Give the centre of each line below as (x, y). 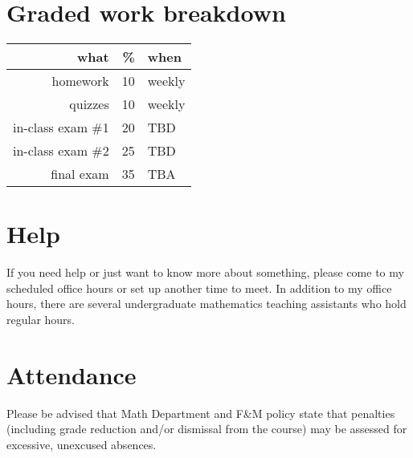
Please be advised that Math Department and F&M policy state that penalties (201, 413)
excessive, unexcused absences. (82, 444)
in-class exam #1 (61, 128)
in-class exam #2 (61, 151)
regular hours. (41, 320)
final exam (80, 174)
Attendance (72, 374)
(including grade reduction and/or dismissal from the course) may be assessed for (207, 429)
